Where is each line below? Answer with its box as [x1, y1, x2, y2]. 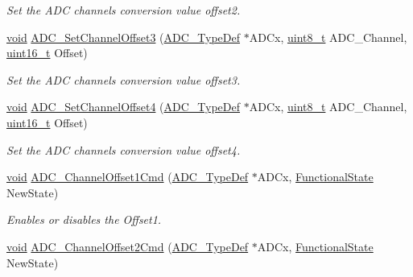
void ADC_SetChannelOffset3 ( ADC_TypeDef [6, 28, 241, 45]
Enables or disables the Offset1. [6, 211, 162, 228]
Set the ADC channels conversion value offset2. [6, 2, 241, 18]
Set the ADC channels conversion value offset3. [6, 71, 241, 88]
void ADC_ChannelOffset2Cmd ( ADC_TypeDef [6, 238, 249, 254]
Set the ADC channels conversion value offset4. [6, 141, 241, 158]
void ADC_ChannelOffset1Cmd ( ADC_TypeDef [6, 168, 249, 185]
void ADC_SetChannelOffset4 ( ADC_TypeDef [6, 98, 241, 115]
